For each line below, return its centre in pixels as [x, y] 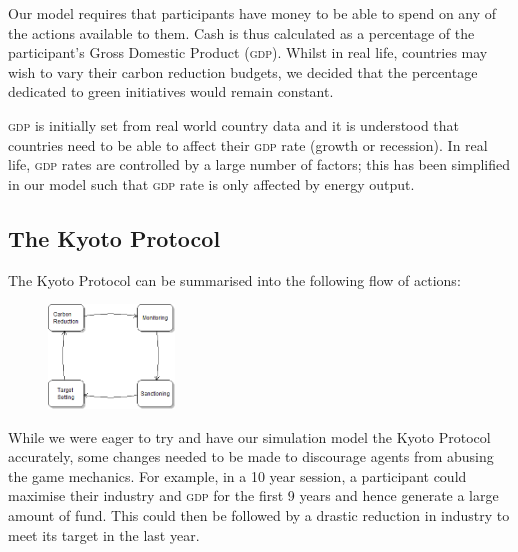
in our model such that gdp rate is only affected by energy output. [211, 183]
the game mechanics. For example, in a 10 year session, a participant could [237, 475]
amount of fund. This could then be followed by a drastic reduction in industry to [259, 514]
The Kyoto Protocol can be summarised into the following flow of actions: [234, 279]
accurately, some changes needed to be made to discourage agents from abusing [251, 456]
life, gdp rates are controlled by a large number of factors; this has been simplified [259, 164]
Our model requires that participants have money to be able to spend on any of [252, 13]
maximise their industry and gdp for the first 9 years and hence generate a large [253, 495]
